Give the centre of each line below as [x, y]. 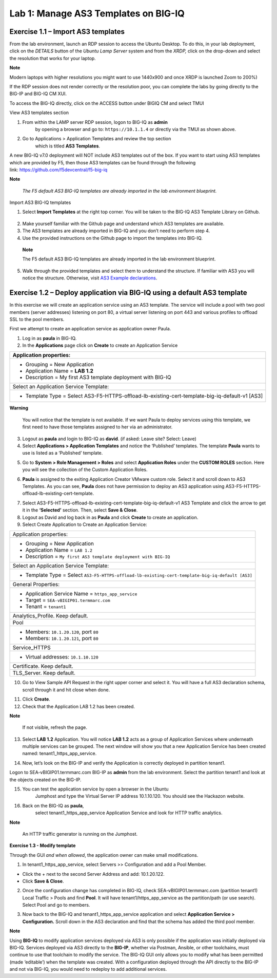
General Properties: [36, 585]
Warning [19, 408]
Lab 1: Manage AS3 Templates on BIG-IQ [97, 13]
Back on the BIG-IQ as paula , [53, 805]
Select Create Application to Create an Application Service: [85, 524]
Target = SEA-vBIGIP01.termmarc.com [68, 600]
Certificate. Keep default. [43, 666]
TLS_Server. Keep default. [44, 673]
